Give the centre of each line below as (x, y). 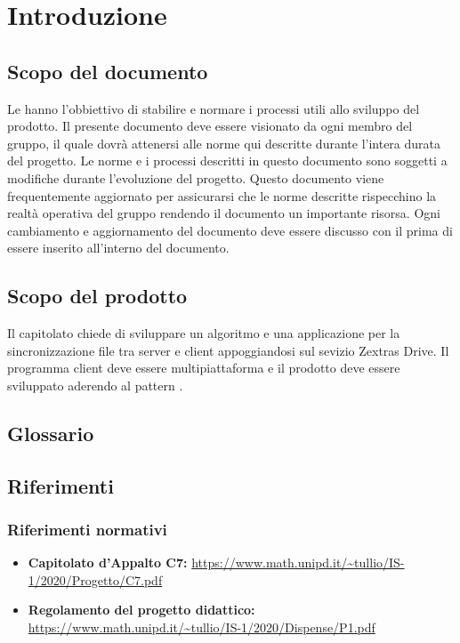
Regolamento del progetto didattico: (141, 610)
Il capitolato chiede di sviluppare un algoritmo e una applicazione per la (204, 333)
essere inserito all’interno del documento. (118, 248)
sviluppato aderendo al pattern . (95, 385)
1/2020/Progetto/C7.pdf (95, 579)
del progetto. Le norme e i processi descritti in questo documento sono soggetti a (227, 161)
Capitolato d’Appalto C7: (108, 563)
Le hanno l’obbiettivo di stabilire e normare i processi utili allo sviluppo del (214, 108)
